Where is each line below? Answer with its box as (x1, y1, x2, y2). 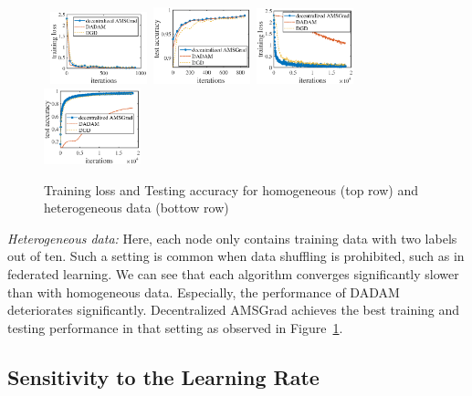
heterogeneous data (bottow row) (44, 198, 229, 217)
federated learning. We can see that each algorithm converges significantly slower (7, 265, 459, 284)
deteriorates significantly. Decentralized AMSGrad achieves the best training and (7, 300, 460, 319)
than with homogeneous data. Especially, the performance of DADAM (7, 282, 400, 301)
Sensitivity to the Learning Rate (7, 362, 320, 391)
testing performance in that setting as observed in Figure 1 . (7, 318, 343, 337)
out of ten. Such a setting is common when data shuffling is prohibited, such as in (7, 246, 465, 266)
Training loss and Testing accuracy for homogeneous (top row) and (44, 180, 418, 199)
